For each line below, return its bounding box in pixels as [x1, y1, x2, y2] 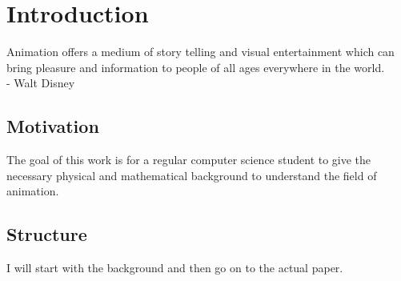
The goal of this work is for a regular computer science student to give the [6, 151, 371, 168]
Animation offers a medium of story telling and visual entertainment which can [6, 43, 395, 60]
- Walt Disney [6, 74, 75, 91]
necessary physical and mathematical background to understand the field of [6, 167, 377, 183]
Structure [6, 222, 87, 247]
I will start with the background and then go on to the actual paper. [6, 259, 343, 276]
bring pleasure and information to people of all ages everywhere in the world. [6, 58, 385, 75]
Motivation [6, 114, 99, 138]
